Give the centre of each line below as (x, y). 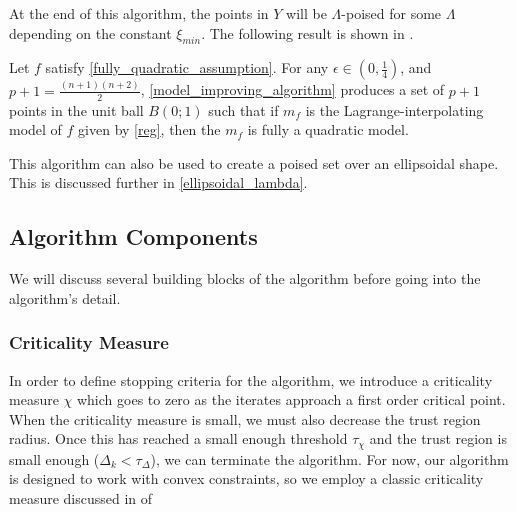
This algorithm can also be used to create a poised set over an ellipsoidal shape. (254, 162)
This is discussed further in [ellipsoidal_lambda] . (158, 182)
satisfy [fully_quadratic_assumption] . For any (187, 67)
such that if (243, 109)
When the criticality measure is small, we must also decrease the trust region (245, 418)
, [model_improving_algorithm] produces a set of (292, 89)
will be (306, 13)
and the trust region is (438, 438)
